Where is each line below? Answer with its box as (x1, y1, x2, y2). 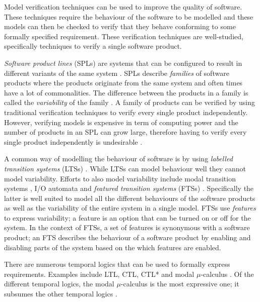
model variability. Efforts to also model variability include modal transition (4, 173, 236, 183)
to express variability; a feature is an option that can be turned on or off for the (4, 212, 251, 223)
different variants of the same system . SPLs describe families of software (4, 67, 229, 78)
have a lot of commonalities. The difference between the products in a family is (4, 87, 248, 97)
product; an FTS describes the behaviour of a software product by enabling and (4, 232, 251, 243)
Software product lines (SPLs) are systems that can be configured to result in (4, 57, 242, 68)
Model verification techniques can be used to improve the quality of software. (4, 2, 242, 12)
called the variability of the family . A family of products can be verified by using (4, 97, 255, 108)
